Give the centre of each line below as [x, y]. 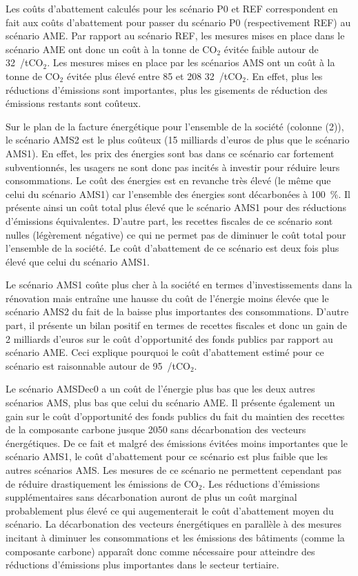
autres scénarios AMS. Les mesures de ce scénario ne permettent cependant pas [174, 470]
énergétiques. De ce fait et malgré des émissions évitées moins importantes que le [177, 443]
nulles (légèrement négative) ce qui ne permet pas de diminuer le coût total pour [176, 234]
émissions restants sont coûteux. [73, 103]
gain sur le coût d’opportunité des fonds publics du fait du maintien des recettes [175, 416]
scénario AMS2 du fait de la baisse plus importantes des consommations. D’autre [177, 311]
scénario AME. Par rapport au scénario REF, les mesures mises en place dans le [175, 36]
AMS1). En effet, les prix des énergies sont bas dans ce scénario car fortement [170, 153]
